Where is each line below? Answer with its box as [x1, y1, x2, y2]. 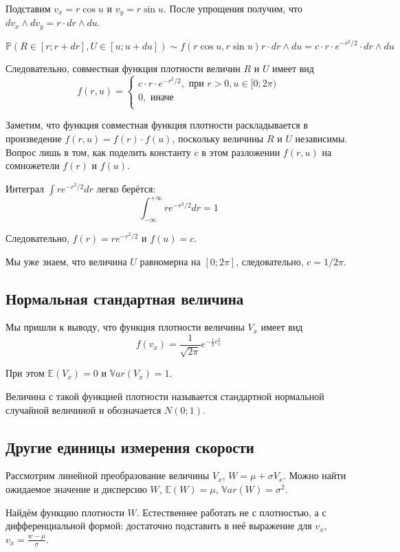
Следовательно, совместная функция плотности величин [5, 60, 241, 75]
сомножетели [5, 158, 60, 173]
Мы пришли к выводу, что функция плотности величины [5, 320, 245, 334]
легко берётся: [96, 181, 156, 195]
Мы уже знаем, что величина [5, 254, 127, 268]
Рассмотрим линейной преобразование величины [5, 468, 210, 483]
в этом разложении [201, 144, 280, 159]
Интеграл [5, 181, 44, 195]
